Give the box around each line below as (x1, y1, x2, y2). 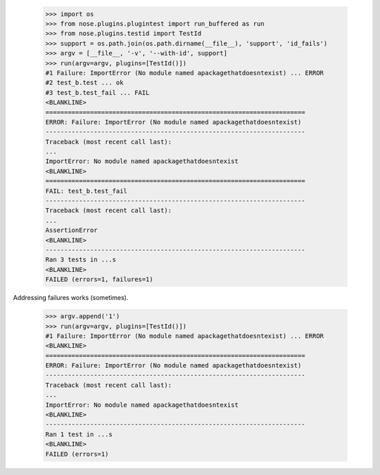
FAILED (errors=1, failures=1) (45, 275, 154, 284)
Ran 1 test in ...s (45, 430, 113, 438)
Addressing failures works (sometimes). (13, 294, 129, 302)
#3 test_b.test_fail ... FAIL (45, 89, 150, 96)
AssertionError (45, 226, 98, 235)
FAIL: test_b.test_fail (45, 187, 128, 195)
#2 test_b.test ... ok (45, 79, 124, 87)
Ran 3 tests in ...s (45, 256, 116, 263)
